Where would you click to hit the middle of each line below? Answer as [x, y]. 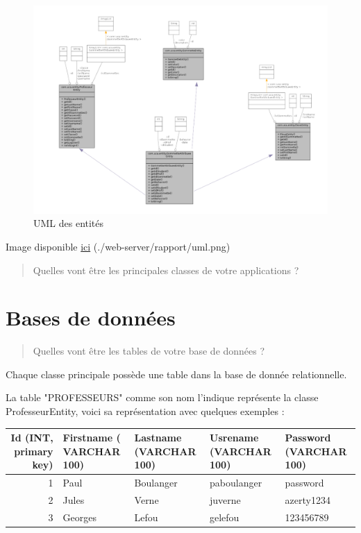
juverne [225, 500]
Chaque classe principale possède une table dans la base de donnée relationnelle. [176, 374]
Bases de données [91, 318]
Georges [80, 517]
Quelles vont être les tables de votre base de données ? [149, 351]
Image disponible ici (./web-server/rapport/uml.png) [118, 246]
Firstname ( [92, 438]
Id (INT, [32, 438]
